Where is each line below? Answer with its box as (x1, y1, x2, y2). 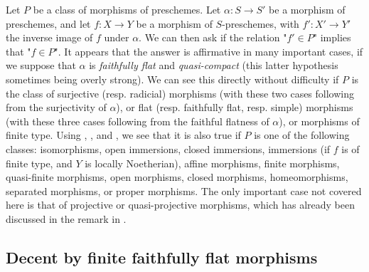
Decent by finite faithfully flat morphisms (6, 246, 318, 268)
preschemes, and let (6, 16, 91, 31)
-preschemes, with (222, 16, 299, 31)
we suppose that (6, 58, 76, 73)
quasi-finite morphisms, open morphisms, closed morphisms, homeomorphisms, (6, 169, 348, 184)
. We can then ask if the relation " (139, 30, 287, 45)
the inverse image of (6, 30, 93, 45)
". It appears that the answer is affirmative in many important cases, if (54, 43, 363, 58)
